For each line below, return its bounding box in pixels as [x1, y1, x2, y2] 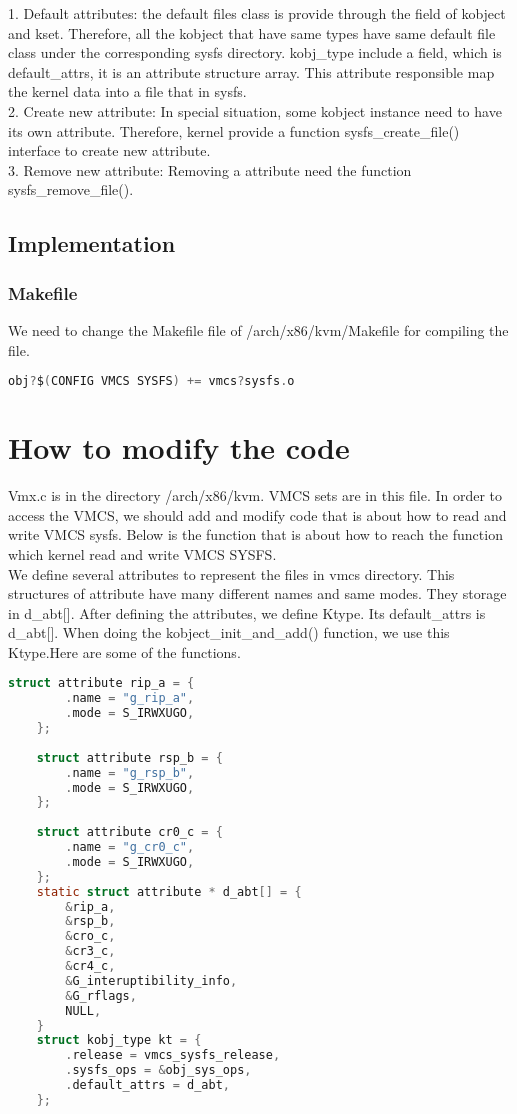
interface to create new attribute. [8, 140, 211, 161]
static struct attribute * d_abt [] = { [36, 884, 302, 899]
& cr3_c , [65, 944, 116, 959]
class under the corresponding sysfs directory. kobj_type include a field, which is [8, 42, 502, 63]
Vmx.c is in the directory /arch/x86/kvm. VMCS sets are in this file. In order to [8, 485, 503, 506]
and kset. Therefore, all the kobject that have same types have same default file [8, 22, 496, 43]
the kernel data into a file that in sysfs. [8, 81, 247, 102]
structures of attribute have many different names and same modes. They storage [8, 583, 507, 604]
